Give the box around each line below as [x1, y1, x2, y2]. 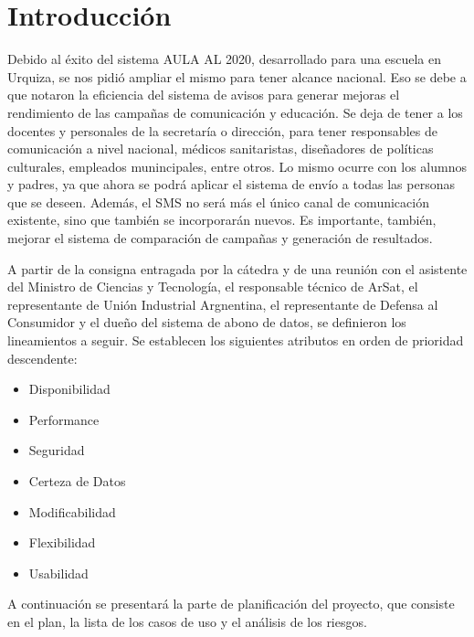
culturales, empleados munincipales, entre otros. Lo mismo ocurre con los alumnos [7, 156, 467, 175]
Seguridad [28, 441, 85, 460]
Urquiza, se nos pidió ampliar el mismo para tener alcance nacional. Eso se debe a [7, 67, 467, 86]
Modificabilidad [28, 502, 116, 521]
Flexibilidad [28, 533, 96, 552]
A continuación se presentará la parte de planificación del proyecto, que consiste [7, 594, 455, 613]
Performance [28, 409, 100, 429]
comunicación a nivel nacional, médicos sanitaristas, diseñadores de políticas [7, 139, 434, 158]
